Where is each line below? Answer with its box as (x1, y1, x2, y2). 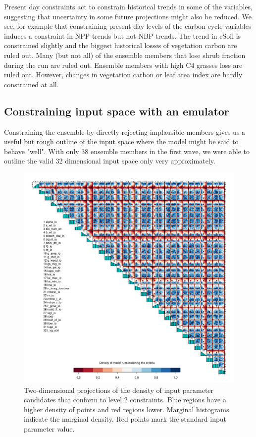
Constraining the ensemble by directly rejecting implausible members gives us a (4, 126, 246, 137)
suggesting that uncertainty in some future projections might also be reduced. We (4, 11, 252, 21)
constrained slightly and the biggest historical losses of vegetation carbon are (4, 40, 237, 51)
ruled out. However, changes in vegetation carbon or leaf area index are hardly (4, 69, 243, 80)
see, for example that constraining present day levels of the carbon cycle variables (4, 21, 252, 31)
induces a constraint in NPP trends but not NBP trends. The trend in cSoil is (4, 30, 241, 41)
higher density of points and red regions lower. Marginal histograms (24, 404, 229, 414)
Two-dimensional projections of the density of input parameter (24, 384, 214, 395)
